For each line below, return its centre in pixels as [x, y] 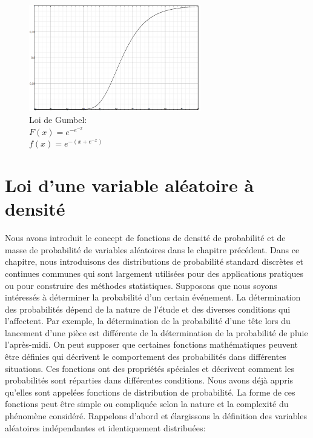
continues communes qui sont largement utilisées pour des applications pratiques [154, 273]
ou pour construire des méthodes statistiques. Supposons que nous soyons [141, 285]
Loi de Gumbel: [58, 120]
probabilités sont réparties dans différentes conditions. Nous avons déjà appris [149, 380]
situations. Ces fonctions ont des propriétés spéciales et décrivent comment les [150, 368]
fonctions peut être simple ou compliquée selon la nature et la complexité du [147, 404]
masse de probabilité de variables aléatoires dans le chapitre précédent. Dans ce [152, 249]
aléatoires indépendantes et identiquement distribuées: [105, 427]
